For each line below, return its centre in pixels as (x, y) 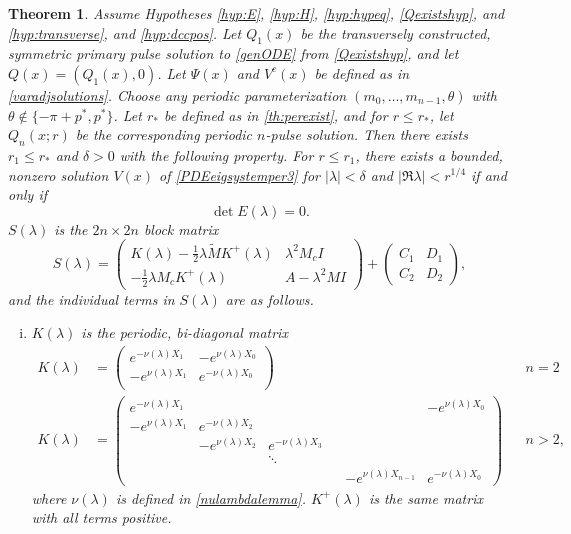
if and (489, 174)
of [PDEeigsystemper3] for (239, 174)
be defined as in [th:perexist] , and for (275, 114)
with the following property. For (216, 154)
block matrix (181, 228)
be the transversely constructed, (395, 32)
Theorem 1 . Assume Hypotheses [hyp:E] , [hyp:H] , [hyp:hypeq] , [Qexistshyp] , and (256, 13)
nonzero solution (58, 174)
